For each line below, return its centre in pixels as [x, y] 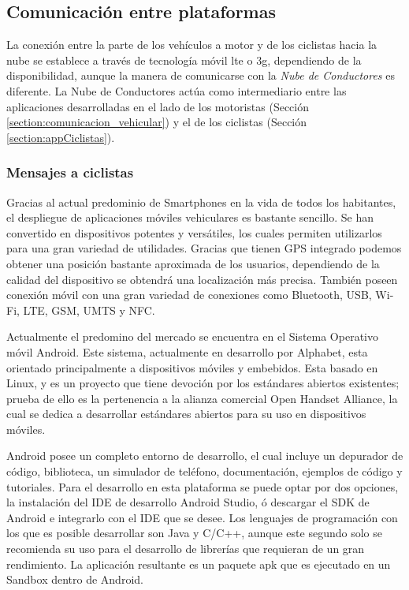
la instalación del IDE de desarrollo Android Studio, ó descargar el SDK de [188, 502]
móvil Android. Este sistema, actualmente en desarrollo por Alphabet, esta [187, 351]
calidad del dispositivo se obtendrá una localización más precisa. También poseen [202, 279]
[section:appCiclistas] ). [61, 137]
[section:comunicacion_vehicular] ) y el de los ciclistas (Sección [157, 122]
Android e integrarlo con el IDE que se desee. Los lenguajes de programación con [202, 517]
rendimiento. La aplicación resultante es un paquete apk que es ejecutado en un [199, 564]
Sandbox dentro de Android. [75, 579]
